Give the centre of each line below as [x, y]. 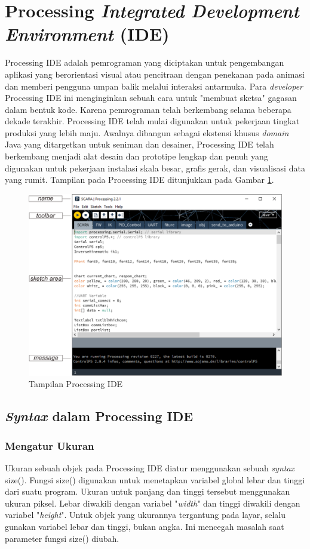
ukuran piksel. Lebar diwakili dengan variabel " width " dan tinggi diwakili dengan [153, 503]
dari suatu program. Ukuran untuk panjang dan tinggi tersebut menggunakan [148, 491]
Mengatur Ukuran [50, 445]
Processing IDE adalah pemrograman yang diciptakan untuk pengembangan [145, 62]
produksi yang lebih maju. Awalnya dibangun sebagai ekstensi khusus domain [147, 132]
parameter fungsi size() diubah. [62, 538]
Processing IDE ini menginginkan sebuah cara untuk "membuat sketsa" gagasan [151, 98]
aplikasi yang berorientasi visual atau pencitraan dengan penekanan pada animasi [155, 74]
